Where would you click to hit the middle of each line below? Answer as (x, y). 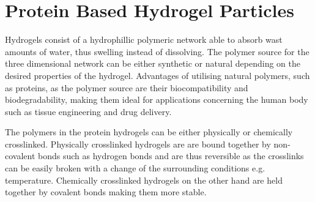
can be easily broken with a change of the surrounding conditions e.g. (135, 168)
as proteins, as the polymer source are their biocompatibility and (127, 87)
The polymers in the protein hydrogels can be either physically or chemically (149, 132)
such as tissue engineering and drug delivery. (88, 111)
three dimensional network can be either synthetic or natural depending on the (153, 63)
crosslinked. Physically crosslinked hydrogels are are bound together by (138, 144)
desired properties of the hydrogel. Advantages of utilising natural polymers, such (157, 75)
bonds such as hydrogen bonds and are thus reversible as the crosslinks (171, 156)
